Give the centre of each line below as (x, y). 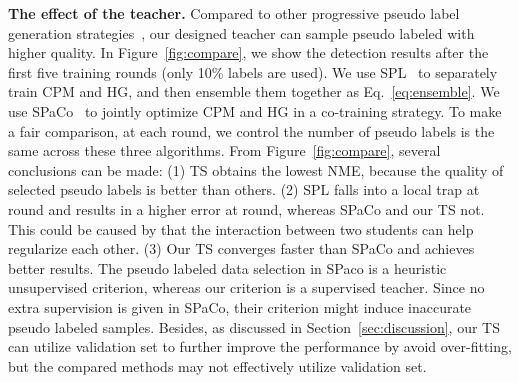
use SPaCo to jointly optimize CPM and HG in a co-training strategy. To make (255, 110)
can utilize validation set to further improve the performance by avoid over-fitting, (260, 346)
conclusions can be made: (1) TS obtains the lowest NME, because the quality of (256, 169)
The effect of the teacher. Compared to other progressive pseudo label (234, 13)
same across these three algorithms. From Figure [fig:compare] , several (224, 150)
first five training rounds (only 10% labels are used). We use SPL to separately (253, 71)
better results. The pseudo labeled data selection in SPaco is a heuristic (227, 267)
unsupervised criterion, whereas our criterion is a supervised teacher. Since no (246, 287)
